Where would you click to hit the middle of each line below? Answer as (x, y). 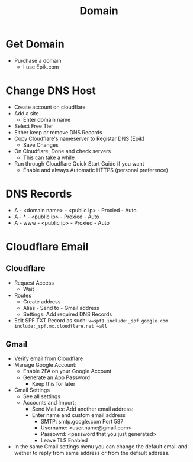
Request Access (34, 283)
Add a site (26, 113)
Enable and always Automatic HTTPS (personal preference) (96, 170)
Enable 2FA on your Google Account (67, 371)
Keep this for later (54, 383)
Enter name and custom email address (78, 415)
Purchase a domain (38, 60)
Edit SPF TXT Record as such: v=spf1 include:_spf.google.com (91, 320)
